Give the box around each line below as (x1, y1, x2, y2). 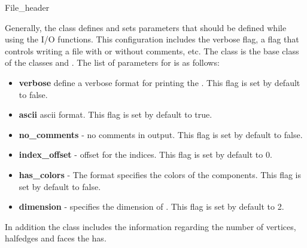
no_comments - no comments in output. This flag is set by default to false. (19, 128, 303, 140)
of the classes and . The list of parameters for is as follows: (5, 56, 220, 69)
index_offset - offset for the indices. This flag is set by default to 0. (19, 148, 272, 161)
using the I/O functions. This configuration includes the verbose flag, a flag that (5, 33, 299, 45)
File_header (5, 1, 50, 13)
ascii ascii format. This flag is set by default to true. (19, 108, 212, 121)
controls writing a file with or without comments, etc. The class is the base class (5, 44, 299, 57)
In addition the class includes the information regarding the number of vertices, (5, 220, 296, 232)
